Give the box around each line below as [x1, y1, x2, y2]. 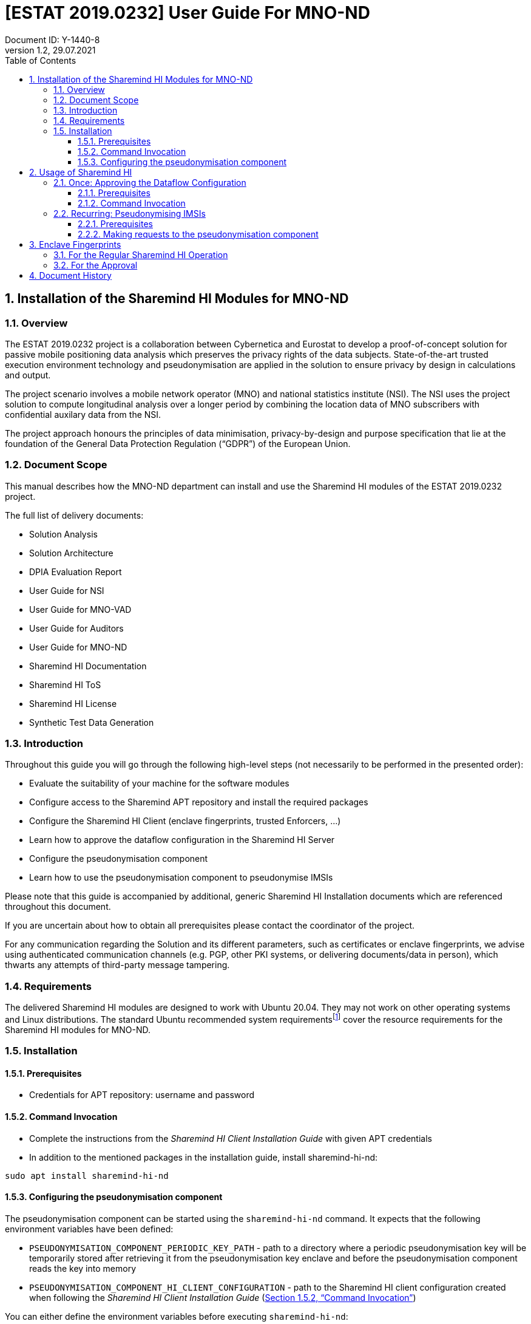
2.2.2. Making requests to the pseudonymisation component [78, 228, 319, 239]
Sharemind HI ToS [29, 679, 101, 690]
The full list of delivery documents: [5, 510, 144, 520]
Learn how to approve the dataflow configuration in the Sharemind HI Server [29, 834, 335, 845]
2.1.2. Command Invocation [78, 197, 186, 208]
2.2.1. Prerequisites [78, 218, 153, 229]
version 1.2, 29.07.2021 [5, 44, 96, 55]
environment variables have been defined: [5, 1223, 174, 1234]
